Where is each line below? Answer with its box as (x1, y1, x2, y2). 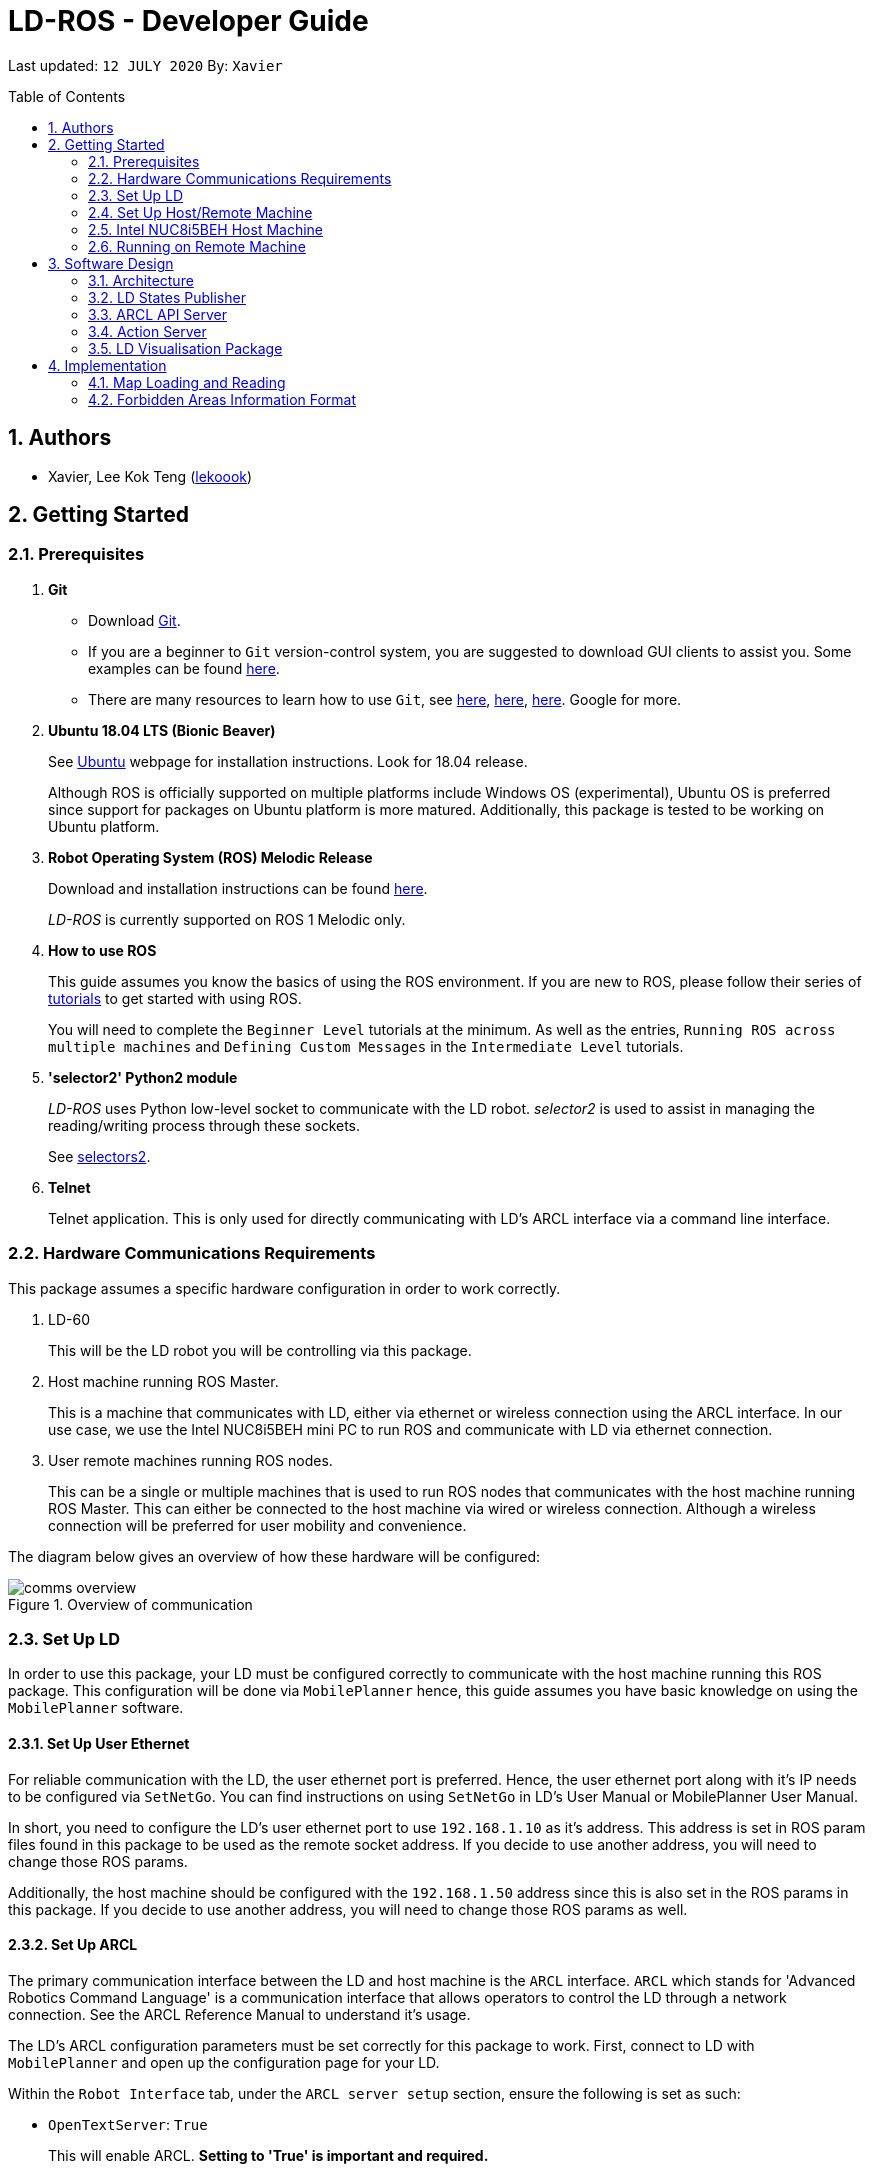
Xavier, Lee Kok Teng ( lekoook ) (48, 467, 253, 485)
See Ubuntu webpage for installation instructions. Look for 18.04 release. (48, 752, 528, 770)
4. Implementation (48, 356, 167, 374)
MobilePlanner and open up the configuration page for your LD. (8, 2053, 440, 2071)
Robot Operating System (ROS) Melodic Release (48, 848, 373, 866)
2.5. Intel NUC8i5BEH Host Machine (88, 220, 324, 238)
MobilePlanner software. (8, 1699, 184, 1717)
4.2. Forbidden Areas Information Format (88, 390, 357, 408)
